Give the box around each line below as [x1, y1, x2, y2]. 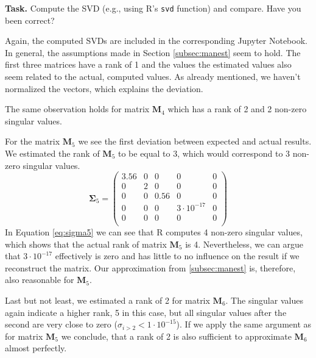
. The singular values [225, 293, 303, 306]
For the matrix [5, 135, 60, 148]
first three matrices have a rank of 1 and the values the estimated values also [5, 58, 292, 71]
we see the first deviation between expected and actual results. [78, 135, 312, 148]
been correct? [5, 13, 55, 26]
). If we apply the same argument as [176, 318, 312, 331]
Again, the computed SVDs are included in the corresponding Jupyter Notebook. [5, 34, 307, 47]
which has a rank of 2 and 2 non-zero [167, 102, 307, 115]
